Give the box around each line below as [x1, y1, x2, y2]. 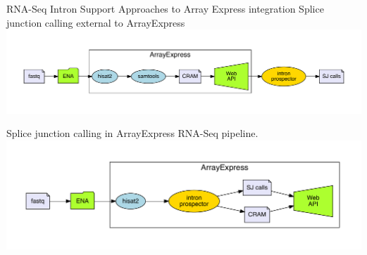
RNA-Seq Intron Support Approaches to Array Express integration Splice [6, 1, 324, 15]
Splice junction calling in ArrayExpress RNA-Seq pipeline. [6, 126, 259, 140]
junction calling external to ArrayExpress [6, 15, 185, 30]
